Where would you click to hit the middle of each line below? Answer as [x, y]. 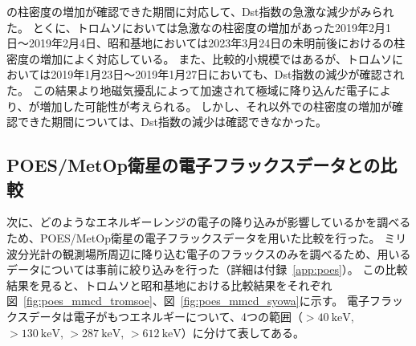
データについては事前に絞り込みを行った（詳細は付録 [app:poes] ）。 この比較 [207, 269]
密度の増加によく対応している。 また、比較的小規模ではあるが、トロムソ [199, 58]
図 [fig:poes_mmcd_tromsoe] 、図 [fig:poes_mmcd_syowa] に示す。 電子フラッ [205, 301]
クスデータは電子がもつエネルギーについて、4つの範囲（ [155, 316]
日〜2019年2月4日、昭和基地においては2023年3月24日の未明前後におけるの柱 [206, 43]
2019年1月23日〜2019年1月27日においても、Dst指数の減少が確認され [228, 74]
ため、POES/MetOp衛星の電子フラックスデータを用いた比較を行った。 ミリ [207, 237]
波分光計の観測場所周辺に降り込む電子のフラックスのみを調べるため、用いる [209, 253]
